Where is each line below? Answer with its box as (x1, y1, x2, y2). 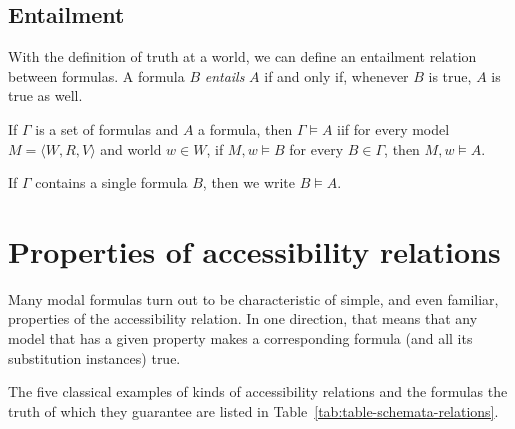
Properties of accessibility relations (8, 230, 501, 271)
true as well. (8, 85, 83, 106)
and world (100, 138, 162, 159)
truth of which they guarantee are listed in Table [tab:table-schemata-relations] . (8, 400, 499, 421)
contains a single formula (35, 172, 188, 193)
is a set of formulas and (35, 118, 179, 139)
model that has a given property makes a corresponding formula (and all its (8, 328, 473, 349)
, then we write (202, 172, 296, 193)
